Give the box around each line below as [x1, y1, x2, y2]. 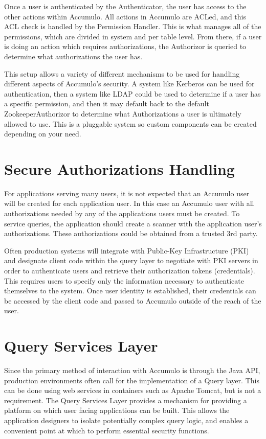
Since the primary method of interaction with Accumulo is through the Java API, [4, 365, 260, 376]
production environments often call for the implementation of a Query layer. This [4, 375, 259, 385]
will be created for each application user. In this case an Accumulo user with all [4, 198, 254, 209]
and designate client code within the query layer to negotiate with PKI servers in [4, 255, 258, 266]
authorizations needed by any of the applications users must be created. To [4, 208, 240, 219]
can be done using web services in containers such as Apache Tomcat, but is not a [4, 385, 261, 396]
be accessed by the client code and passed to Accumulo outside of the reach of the [4, 295, 261, 306]
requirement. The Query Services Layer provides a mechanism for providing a [4, 395, 247, 405]
